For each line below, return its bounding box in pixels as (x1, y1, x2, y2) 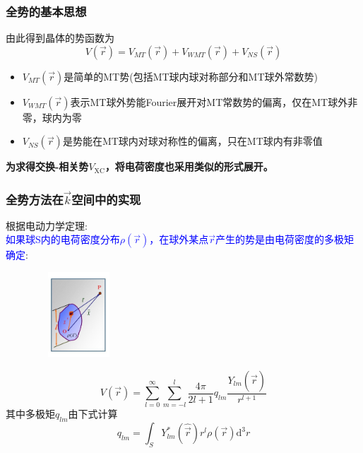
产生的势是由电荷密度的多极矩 (215, 232, 355, 247)
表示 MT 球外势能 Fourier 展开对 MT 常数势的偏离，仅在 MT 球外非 (70, 94, 358, 109)
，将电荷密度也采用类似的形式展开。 (105, 159, 273, 174)
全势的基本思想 (6, 2, 87, 20)
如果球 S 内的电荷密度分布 (6, 232, 120, 247)
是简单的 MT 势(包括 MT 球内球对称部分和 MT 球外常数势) (64, 69, 319, 83)
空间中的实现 (71, 190, 141, 208)
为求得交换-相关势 (6, 159, 89, 174)
